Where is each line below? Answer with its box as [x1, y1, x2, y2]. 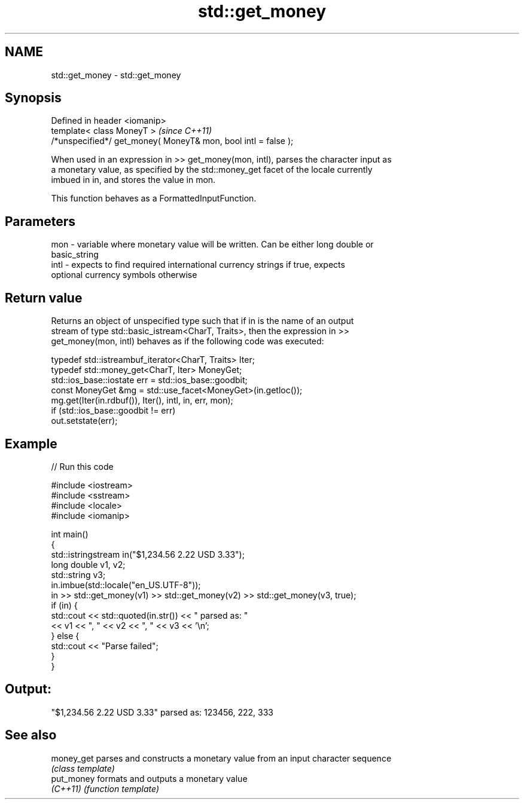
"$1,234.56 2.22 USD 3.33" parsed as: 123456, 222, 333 [51, 707, 273, 717]
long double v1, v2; [51, 559, 126, 570]
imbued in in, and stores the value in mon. [51, 175, 216, 185]
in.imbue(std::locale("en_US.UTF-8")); [51, 579, 201, 590]
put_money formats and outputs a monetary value [51, 773, 248, 784]
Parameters [5, 213, 75, 229]
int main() [51, 528, 89, 539]
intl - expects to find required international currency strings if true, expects [51, 259, 345, 270]
